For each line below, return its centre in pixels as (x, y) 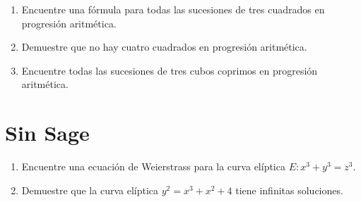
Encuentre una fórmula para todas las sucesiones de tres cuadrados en (173, 9)
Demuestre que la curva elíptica (90, 190)
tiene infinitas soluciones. (289, 190)
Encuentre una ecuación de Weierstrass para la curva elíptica (153, 166)
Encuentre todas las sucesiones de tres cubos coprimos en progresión (170, 70)
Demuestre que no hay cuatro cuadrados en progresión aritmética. (164, 47)
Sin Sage (47, 133)
